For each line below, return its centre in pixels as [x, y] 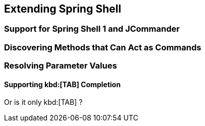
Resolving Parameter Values [61, 66]
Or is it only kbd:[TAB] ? [43, 102]
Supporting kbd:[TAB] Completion [62, 84]
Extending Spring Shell [63, 9]
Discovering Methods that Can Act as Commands [103, 47]
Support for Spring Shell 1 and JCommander [92, 29]
